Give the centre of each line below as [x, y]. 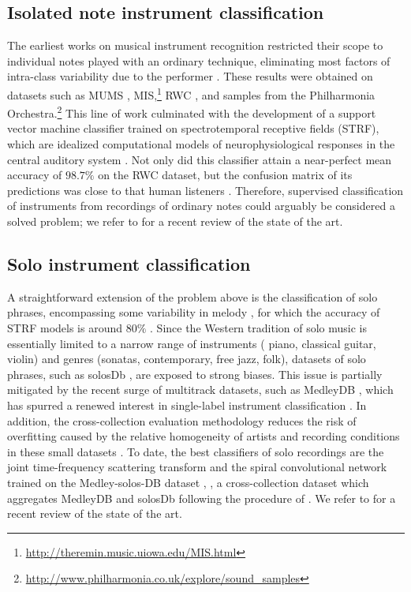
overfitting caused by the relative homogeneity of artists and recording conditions [204, 436]
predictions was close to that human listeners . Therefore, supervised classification [205, 190]
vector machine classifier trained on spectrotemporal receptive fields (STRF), [193, 128]
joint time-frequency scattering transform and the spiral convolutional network [197, 467]
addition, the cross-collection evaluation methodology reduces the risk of [182, 420]
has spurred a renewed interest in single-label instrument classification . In [187, 405]
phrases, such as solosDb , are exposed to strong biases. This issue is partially [195, 374]
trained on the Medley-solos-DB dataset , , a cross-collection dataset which [188, 482]
